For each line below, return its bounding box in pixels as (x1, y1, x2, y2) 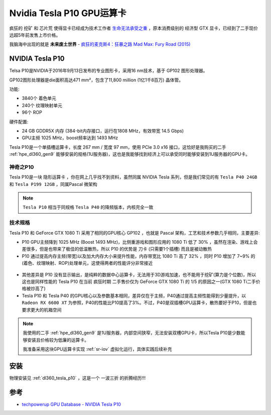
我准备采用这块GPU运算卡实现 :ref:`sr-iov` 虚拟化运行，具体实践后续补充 (23, 346, 173, 352)
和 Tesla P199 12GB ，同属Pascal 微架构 (9, 181, 97, 187)
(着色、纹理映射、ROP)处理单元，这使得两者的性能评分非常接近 (22, 260, 153, 266)
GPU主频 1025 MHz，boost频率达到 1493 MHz (22, 135, 118, 141)
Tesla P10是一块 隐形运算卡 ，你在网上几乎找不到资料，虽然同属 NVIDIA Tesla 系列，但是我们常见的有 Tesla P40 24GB (9, 174, 258, 180)
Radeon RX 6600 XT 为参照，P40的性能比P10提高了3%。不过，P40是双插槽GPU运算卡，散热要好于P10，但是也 (22, 299, 257, 306)
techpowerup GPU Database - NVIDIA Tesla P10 (22, 401, 121, 407)
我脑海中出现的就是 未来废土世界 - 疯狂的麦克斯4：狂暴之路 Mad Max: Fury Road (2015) (9, 41, 191, 47)
